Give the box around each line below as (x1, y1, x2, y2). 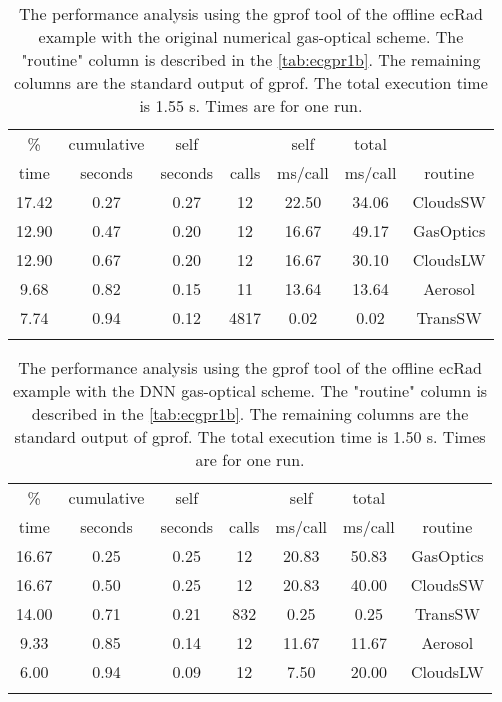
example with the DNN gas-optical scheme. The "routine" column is (12, 379, 488, 402)
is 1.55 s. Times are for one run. (139, 94, 363, 117)
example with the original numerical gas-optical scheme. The (38, 25, 464, 48)
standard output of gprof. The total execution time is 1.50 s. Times (14, 425, 486, 448)
